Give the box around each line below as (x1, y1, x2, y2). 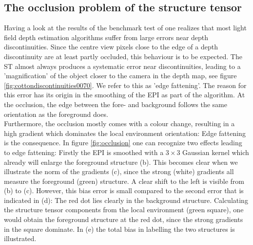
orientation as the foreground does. (4, 109, 108, 119)
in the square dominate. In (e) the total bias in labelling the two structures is (4, 223, 235, 234)
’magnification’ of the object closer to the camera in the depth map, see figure (4, 70, 237, 81)
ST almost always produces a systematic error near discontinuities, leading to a (4, 61, 241, 71)
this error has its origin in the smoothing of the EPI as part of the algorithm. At (4, 89, 245, 100)
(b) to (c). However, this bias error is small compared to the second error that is (4, 185, 244, 196)
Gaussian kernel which (182, 147, 249, 157)
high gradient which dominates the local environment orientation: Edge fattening (4, 128, 246, 138)
